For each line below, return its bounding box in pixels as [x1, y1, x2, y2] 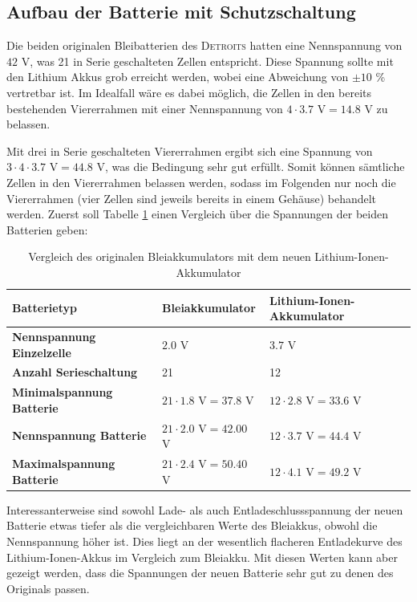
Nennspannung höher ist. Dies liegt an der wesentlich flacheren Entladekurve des [6, 532, 403, 549]
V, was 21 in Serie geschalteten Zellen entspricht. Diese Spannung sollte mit [21, 52, 394, 69]
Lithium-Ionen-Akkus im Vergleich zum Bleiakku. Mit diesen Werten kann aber [6, 548, 398, 565]
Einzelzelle [12, 344, 71, 360]
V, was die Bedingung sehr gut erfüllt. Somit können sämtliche [96, 158, 405, 175]
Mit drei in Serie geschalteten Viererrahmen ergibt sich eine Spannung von [6, 142, 373, 159]
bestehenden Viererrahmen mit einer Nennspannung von [6, 100, 283, 116]
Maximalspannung [12, 455, 115, 472]
